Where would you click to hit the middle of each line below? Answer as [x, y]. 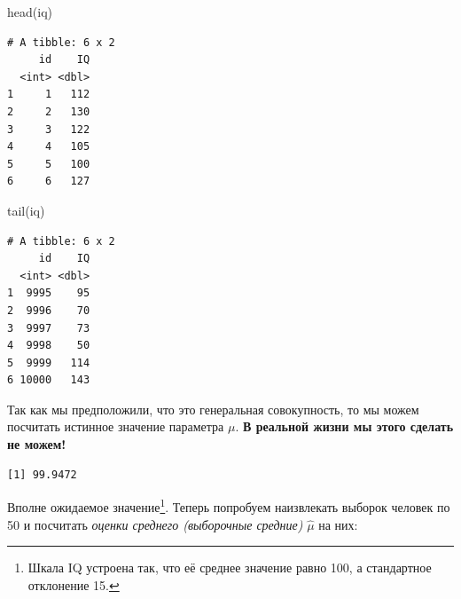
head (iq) [30, 12]
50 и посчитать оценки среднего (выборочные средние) [155, 524]
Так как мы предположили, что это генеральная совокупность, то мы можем [213, 409]
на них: [338, 524]
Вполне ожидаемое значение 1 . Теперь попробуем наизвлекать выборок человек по [229, 505]
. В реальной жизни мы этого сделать [344, 426]
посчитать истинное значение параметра [116, 426]
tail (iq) [26, 210]
